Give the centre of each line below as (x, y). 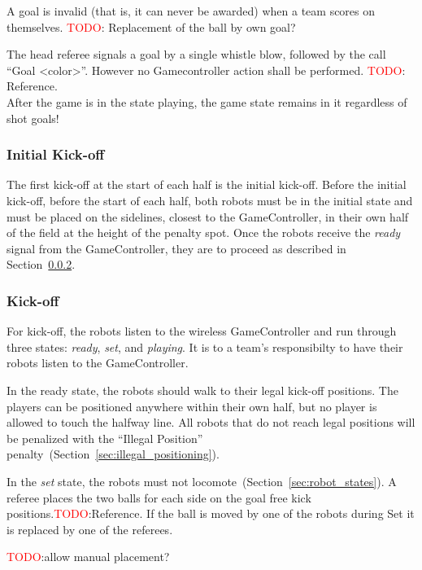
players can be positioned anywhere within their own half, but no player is (192, 406)
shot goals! (33, 118)
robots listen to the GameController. (98, 363)
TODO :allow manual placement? (88, 557)
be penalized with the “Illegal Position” (105, 438)
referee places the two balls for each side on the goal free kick (159, 497)
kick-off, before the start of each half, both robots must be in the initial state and (210, 200)
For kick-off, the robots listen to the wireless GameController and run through (202, 331)
